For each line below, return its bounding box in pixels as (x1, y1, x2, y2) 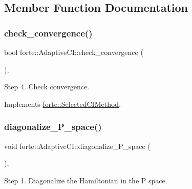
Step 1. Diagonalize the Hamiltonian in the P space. (4, 175, 167, 185)
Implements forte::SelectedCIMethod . (4, 98, 121, 109)
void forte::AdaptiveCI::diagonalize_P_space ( (4, 140, 151, 151)
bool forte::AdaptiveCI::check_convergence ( (4, 47, 143, 57)
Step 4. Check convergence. (4, 81, 90, 92)
